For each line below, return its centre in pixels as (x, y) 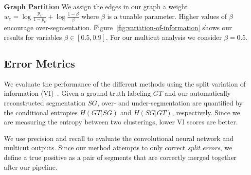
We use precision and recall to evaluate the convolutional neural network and (119, 138)
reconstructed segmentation (45, 102)
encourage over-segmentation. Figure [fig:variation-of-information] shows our (118, 27)
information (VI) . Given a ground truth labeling (78, 93)
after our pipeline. (31, 166)
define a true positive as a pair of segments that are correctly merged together (120, 157)
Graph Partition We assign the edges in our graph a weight (96, 6)
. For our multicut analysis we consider (164, 37)
